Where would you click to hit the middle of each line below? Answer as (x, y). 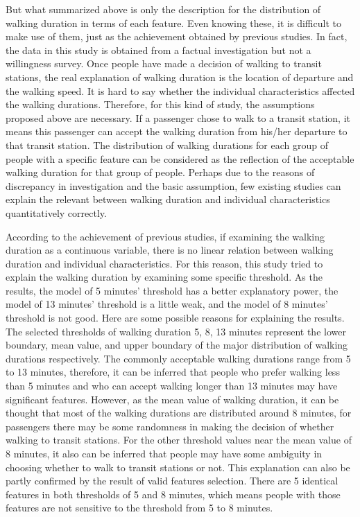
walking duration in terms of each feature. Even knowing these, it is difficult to (173, 23)
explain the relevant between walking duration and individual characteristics (168, 199)
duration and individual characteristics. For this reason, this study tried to (164, 263)
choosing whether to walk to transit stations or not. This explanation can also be (178, 467)
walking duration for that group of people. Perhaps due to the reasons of (160, 172)
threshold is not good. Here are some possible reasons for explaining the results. (175, 318)
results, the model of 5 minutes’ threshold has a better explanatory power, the (172, 290)
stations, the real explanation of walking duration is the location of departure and (180, 77)
